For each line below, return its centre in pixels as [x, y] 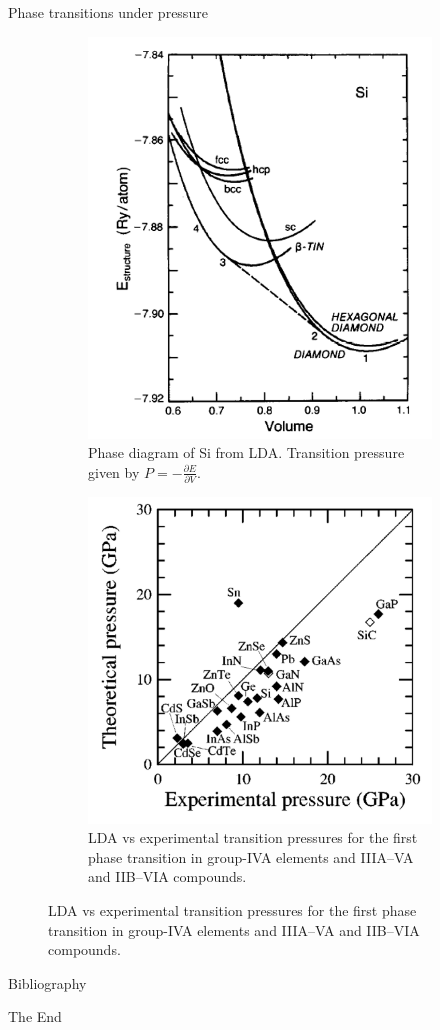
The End [35, 1016]
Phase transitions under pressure [108, 12]
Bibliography [47, 982]
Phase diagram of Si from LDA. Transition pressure [246, 452]
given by [114, 471]
